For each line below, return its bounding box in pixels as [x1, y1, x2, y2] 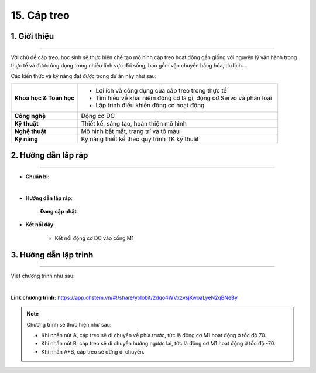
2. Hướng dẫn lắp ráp [11, 150, 88, 161]
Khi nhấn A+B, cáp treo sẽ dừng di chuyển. [41, 348, 145, 355]
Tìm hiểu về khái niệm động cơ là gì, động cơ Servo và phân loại [95, 94, 272, 102]
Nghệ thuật [14, 127, 47, 135]
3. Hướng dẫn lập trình [11, 250, 94, 260]
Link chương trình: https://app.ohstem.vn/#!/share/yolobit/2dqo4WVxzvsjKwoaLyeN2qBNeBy [11, 294, 238, 301]
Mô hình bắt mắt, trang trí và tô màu [81, 127, 180, 135]
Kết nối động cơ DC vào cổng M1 [54, 235, 134, 242]
